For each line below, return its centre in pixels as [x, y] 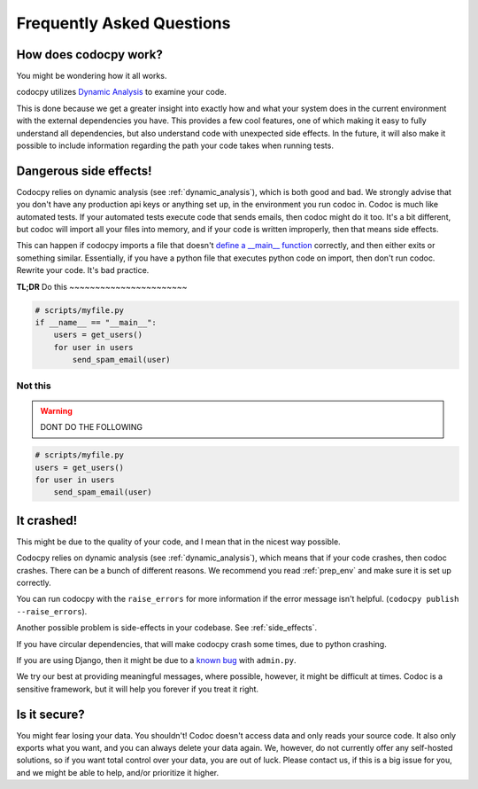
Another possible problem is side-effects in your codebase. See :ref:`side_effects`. [167, 628]
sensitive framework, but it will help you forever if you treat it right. [138, 689]
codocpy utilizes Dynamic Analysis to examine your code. [122, 92]
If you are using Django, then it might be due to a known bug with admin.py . [156, 660]
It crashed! [47, 520]
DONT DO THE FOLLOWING [92, 427]
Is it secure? [50, 714]
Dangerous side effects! [84, 171]
